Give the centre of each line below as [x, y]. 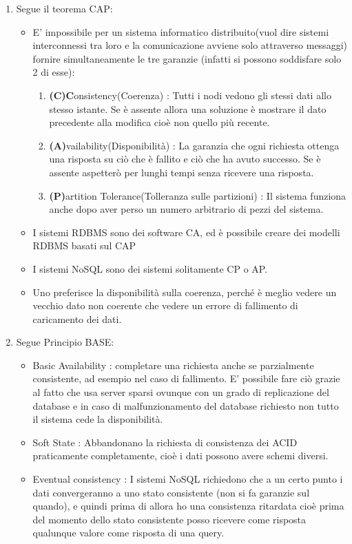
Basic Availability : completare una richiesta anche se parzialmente [173, 365]
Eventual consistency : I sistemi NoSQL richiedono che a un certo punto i [188, 479]
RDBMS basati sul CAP [84, 245]
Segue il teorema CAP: [64, 8]
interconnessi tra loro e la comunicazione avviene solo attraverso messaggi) [190, 45]
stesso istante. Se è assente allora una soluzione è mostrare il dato [188, 108]
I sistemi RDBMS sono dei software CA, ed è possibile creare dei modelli [186, 232]
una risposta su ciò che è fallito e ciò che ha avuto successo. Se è [185, 159]
